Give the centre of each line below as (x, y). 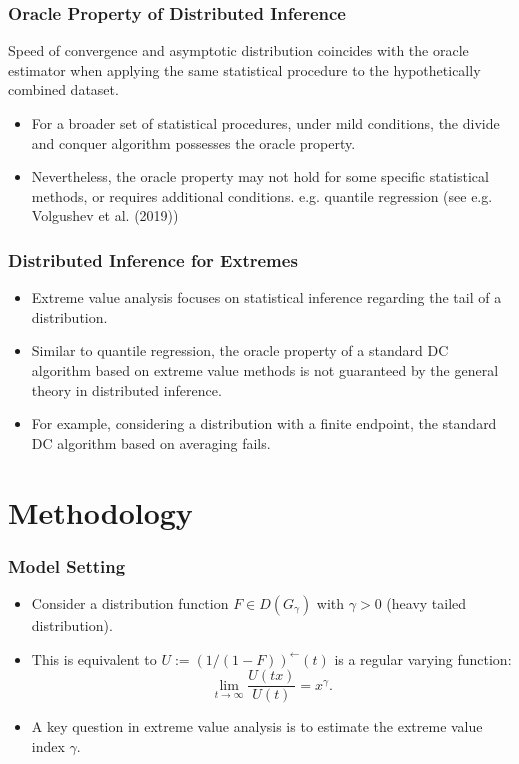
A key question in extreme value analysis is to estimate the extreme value (257, 726)
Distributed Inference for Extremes (153, 259)
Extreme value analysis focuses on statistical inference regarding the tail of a (266, 297)
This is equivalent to (94, 658)
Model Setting (67, 565)
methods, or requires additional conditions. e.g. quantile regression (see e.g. (262, 195)
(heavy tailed (426, 602)
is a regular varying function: (423, 658)
